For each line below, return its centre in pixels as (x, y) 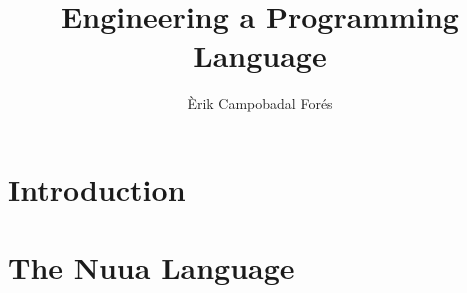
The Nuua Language (151, 267)
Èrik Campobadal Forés (260, 103)
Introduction (97, 188)
